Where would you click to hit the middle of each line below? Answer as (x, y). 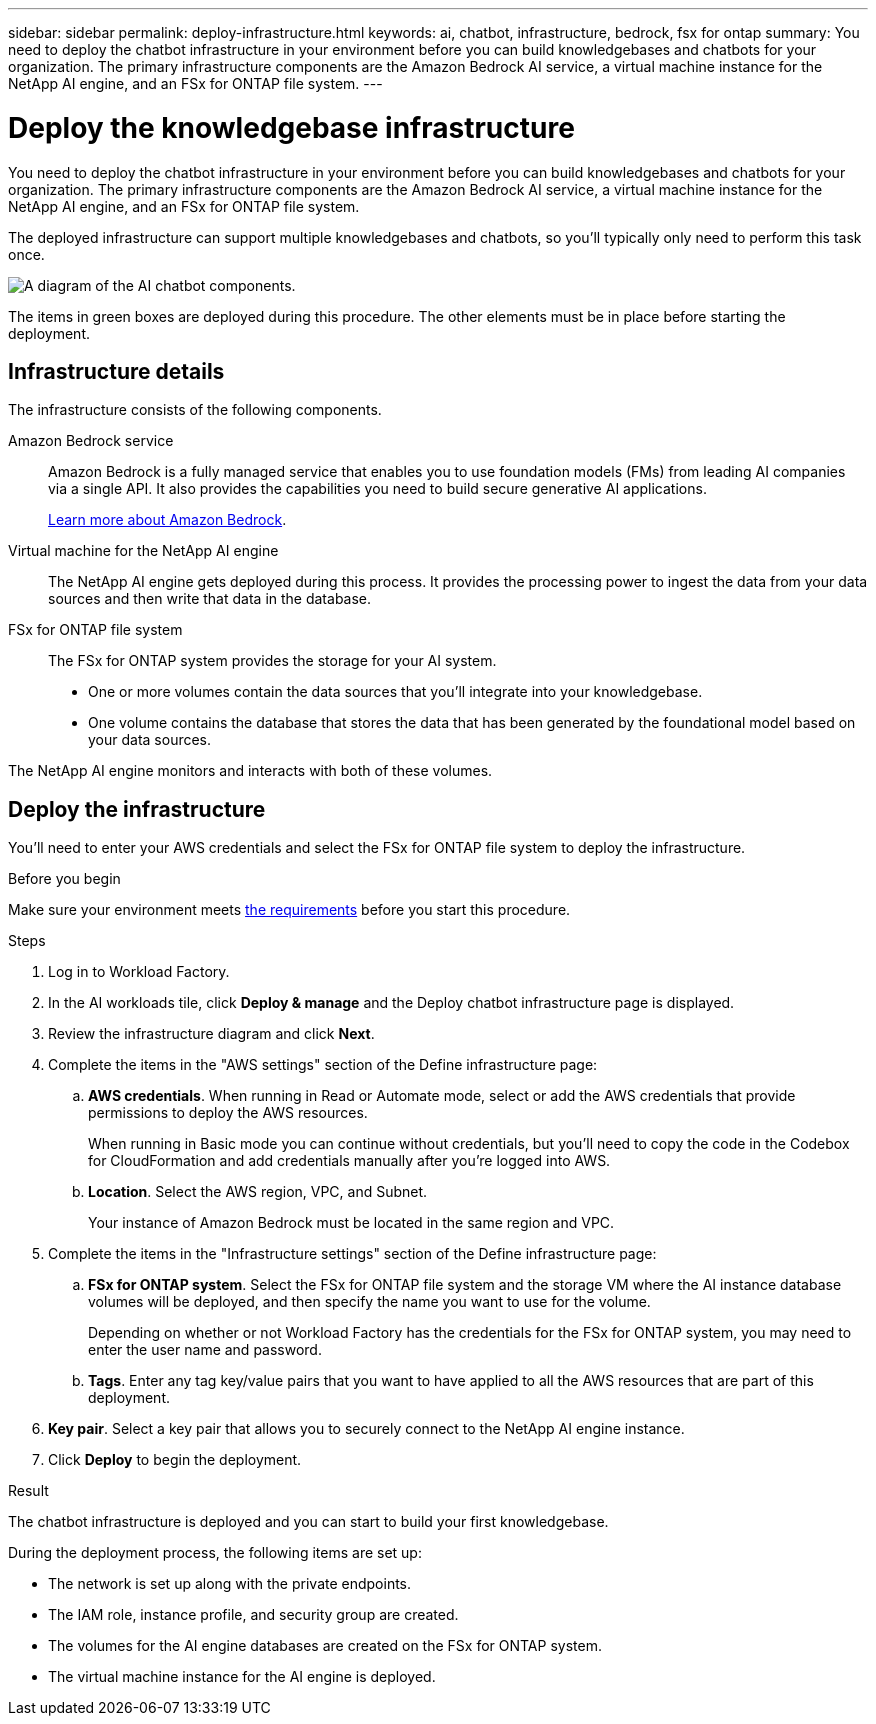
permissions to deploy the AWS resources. (228, 1113)
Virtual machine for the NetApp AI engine (143, 551)
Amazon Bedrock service (91, 441)
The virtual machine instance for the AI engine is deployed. (242, 1677)
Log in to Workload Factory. (139, 972)
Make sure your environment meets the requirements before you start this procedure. (289, 910)
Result (28, 1491)
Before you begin (64, 879)
